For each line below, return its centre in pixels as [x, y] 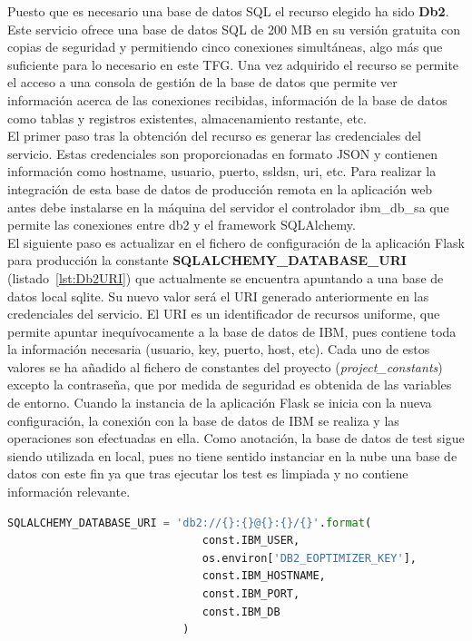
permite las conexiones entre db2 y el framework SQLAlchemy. [182, 225]
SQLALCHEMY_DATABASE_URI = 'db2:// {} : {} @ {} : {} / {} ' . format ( [190, 523]
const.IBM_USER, [251, 541]
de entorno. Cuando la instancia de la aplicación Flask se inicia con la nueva [220, 403]
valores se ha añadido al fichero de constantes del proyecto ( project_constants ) [225, 366]
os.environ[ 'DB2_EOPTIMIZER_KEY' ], [310, 558]
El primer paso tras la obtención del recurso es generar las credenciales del [214, 136]
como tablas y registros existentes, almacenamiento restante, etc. [187, 118]
